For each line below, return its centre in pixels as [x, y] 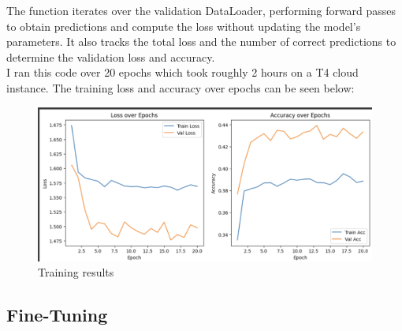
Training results [76, 272]
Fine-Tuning [57, 315]
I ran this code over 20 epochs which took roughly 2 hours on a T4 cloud [182, 72]
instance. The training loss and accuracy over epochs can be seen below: [181, 87]
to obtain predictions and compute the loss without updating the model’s [184, 26]
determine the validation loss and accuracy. [111, 56]
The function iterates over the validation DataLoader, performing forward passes [201, 10]
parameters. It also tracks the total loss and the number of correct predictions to [201, 41]
